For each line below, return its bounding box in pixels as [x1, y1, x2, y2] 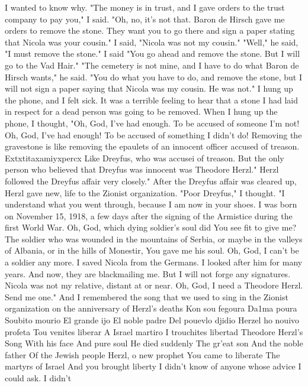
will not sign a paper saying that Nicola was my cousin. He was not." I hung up [5, 82, 293, 95]
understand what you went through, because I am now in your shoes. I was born [5, 198, 297, 210]
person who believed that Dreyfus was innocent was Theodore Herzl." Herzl [5, 163, 279, 176]
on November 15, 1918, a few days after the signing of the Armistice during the [5, 209, 293, 222]
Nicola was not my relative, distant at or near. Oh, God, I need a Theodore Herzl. [5, 279, 303, 291]
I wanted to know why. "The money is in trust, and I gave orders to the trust [5, 1, 285, 13]
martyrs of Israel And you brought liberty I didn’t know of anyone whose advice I [5, 360, 301, 372]
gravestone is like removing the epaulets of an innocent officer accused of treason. [5, 140, 300, 153]
